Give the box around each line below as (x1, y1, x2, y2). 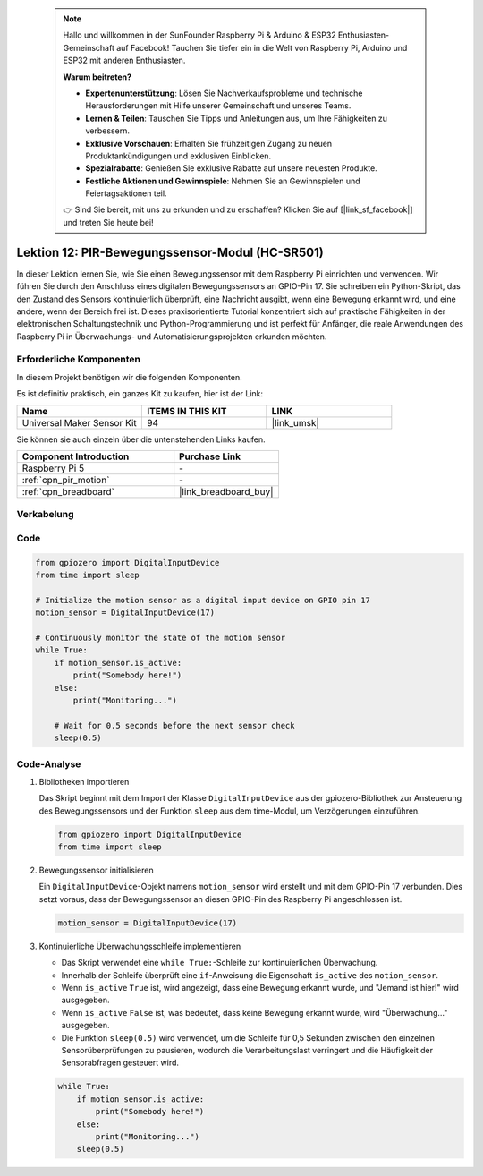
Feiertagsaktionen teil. (85, 188, 167, 199)
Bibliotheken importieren (38, 776, 130, 787)
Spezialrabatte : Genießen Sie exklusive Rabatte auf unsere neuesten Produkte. (85, 163, 377, 174)
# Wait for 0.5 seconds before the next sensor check (54, 720, 295, 730)
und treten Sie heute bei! (63, 217, 154, 227)
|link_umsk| (271, 416, 319, 429)
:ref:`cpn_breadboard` (21, 486, 115, 499)
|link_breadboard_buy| (179, 486, 274, 499)
